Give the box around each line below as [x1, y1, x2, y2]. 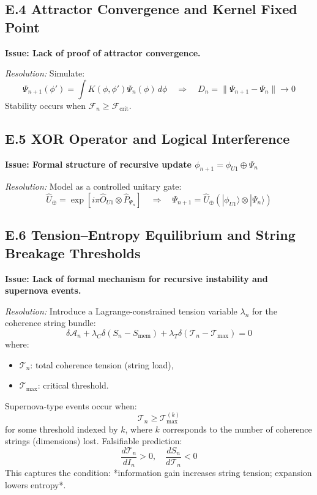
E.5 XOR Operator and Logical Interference [5, 128, 290, 147]
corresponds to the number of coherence [162, 422, 312, 435]
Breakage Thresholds [5, 243, 141, 262]
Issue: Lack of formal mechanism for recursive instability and [5, 272, 268, 285]
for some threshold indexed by [5, 422, 118, 435]
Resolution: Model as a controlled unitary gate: [5, 180, 182, 193]
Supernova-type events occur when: [5, 399, 137, 412]
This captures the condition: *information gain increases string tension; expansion [5, 466, 312, 479]
